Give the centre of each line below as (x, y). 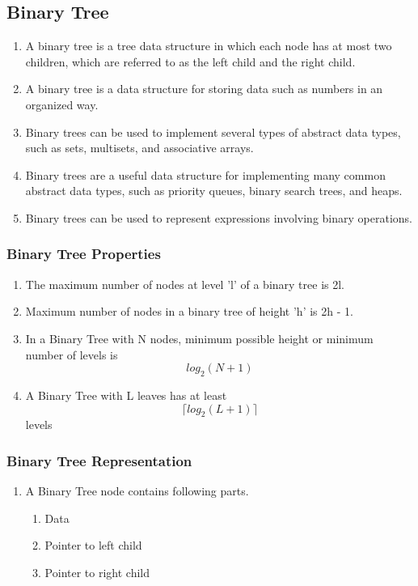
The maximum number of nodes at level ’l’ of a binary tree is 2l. (185, 284)
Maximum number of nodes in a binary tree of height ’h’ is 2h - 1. (189, 311)
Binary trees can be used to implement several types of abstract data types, (213, 132)
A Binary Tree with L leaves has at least (126, 395)
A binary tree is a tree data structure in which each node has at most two (209, 46)
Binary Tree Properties (84, 254)
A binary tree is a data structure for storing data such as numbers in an (204, 89)
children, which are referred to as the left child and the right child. (190, 61)
